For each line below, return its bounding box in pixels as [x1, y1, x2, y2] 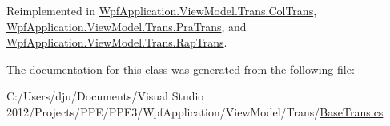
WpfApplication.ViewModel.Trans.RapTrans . [6, 34, 227, 51]
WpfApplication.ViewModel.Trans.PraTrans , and [6, 18, 247, 35]
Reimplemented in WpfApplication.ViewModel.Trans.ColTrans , [6, 2, 317, 18]
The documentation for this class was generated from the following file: [6, 60, 355, 77]
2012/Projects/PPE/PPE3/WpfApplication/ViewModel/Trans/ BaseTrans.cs [6, 103, 384, 120]
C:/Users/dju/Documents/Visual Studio [6, 87, 204, 104]
